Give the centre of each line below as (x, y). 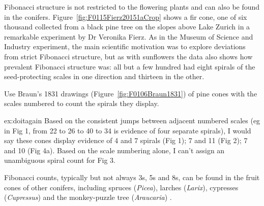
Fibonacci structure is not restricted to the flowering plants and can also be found (132, 7)
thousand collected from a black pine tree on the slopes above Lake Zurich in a (127, 27)
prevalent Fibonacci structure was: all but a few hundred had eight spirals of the (130, 66)
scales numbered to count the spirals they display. (82, 103)
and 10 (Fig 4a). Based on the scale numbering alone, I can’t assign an (114, 150)
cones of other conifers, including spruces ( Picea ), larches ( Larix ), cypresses (121, 187)
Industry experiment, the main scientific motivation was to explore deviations (125, 46)
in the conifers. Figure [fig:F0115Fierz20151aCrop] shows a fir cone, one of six (126, 16)
